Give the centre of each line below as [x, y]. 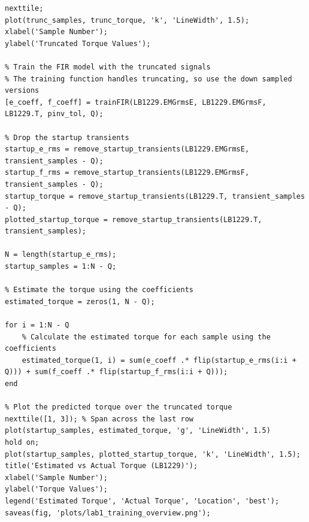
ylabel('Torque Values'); [56, 489]
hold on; [22, 442]
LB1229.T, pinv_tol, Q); [54, 114]
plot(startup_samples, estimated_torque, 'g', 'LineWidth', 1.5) [138, 431]
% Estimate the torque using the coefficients [99, 290]
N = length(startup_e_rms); [61, 255]
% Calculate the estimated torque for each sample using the [146, 337]
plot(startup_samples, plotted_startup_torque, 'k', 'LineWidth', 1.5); [153, 454]
